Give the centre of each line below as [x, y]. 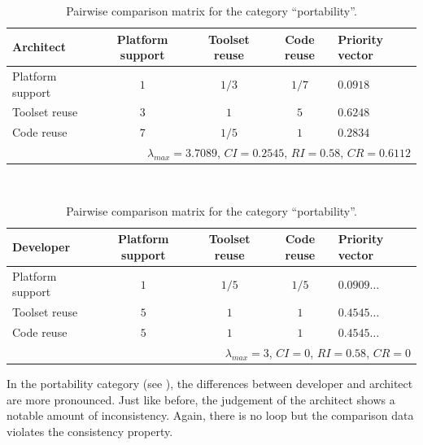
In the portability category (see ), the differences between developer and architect [210, 384]
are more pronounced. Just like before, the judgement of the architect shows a [201, 399]
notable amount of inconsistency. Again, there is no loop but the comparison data [210, 415]
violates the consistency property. [90, 431]
